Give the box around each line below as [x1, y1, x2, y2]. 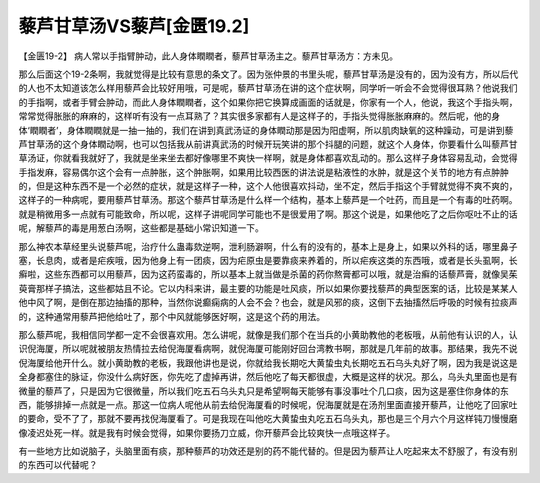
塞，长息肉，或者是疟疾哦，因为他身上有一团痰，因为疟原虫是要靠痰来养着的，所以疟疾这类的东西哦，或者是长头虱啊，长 [18, 255, 518, 267]
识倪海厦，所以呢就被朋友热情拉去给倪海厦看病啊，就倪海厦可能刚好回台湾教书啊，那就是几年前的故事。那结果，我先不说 [18, 343, 518, 355]
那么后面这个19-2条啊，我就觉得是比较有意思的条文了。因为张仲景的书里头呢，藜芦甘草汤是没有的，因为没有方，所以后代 [18, 68, 519, 80]
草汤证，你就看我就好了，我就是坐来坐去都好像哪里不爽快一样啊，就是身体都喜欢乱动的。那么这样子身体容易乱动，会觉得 [18, 152, 518, 164]
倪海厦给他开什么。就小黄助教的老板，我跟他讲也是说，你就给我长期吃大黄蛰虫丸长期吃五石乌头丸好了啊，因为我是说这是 [18, 356, 518, 369]
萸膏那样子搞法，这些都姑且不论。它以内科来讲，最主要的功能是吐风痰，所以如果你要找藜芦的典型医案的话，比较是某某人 [18, 282, 518, 294]
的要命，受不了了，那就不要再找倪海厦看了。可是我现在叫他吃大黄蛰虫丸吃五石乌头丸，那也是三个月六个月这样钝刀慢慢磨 [18, 413, 518, 425]
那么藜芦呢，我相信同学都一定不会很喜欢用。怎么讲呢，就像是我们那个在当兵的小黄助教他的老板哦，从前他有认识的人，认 [18, 328, 518, 340]
